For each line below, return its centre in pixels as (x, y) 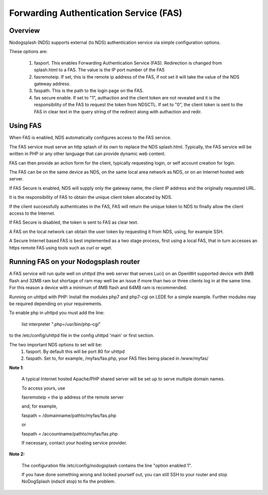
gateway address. (52, 84)
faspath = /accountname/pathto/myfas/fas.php (70, 434)
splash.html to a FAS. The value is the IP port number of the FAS (99, 70)
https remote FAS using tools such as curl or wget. (61, 247)
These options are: (28, 52)
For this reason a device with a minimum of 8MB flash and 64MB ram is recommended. (98, 288)
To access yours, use (43, 388)
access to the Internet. (32, 213)
